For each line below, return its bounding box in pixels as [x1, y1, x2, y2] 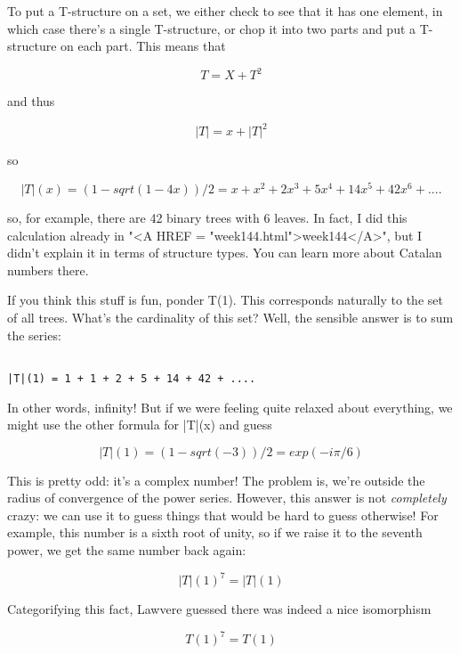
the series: [7, 325, 61, 344]
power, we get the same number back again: [7, 541, 246, 560]
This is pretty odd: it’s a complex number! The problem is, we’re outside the [7, 470, 425, 489]
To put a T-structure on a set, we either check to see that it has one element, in [7, 2, 443, 20]
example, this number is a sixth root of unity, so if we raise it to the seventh [7, 523, 423, 542]
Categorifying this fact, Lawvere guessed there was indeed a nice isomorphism [7, 600, 432, 618]
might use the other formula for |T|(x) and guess [7, 415, 272, 434]
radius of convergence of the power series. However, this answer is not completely [7, 488, 447, 507]
